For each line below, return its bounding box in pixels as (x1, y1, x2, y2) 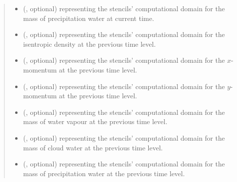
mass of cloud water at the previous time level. (23, 142, 163, 152)
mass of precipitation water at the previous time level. (23, 168, 185, 178)
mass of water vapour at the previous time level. (23, 116, 168, 127)
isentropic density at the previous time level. (23, 38, 156, 49)
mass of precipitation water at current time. (23, 13, 154, 23)
